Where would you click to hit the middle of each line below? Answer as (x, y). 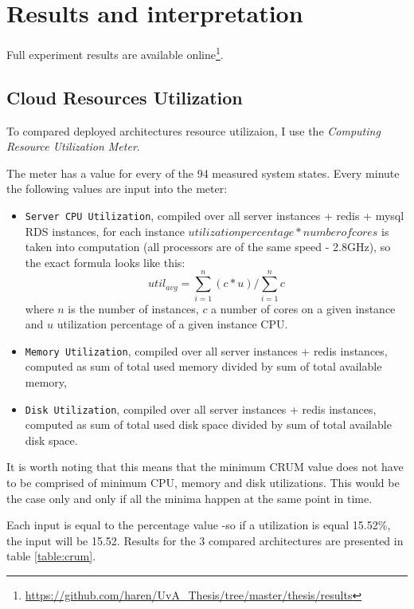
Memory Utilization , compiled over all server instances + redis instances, (206, 350)
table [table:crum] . (51, 556)
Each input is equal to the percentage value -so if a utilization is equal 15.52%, (199, 525)
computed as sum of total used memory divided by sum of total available (203, 366)
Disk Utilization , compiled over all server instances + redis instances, (201, 409)
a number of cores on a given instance (303, 308)
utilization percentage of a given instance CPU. (172, 324)
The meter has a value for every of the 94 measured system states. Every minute (203, 173)
